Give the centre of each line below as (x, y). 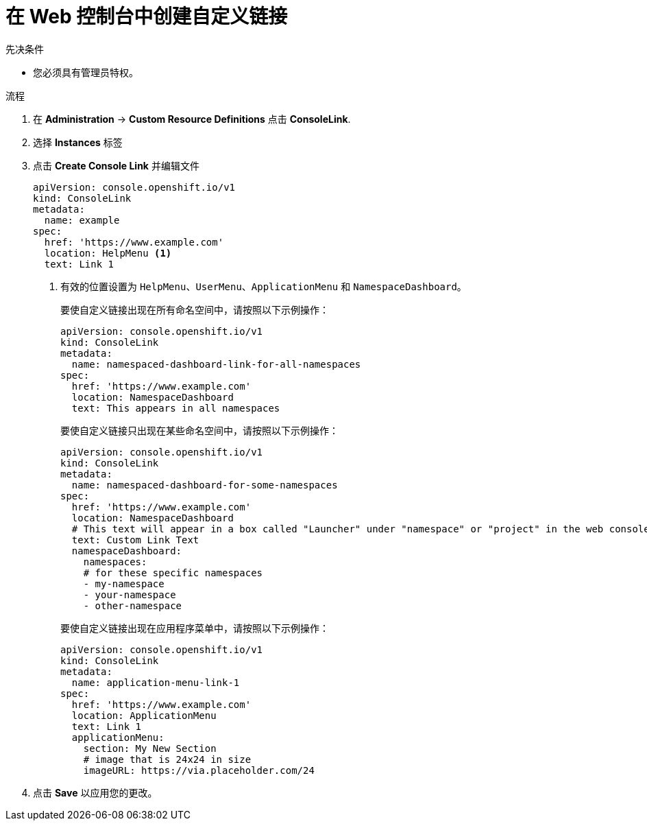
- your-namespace (130, 594)
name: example (82, 220)
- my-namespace (124, 583)
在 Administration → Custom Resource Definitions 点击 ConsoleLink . (192, 119)
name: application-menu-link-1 (156, 682)
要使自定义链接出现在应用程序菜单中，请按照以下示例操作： (195, 628)
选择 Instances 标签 (78, 142)
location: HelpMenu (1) (108, 253)
